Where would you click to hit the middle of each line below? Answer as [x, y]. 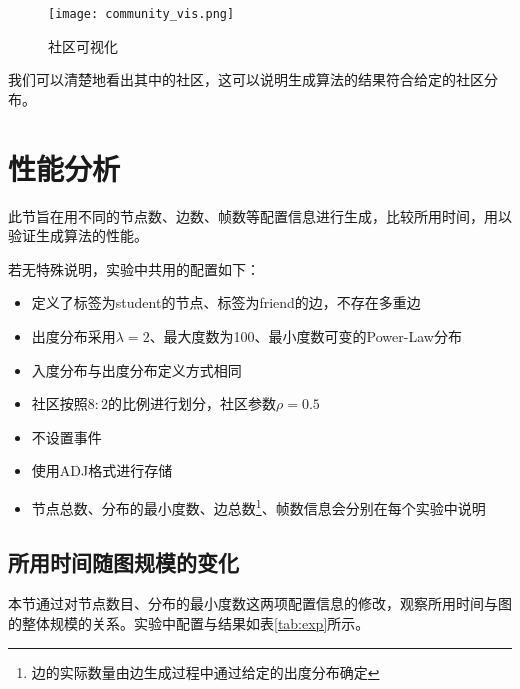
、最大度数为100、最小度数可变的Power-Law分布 [305, 335]
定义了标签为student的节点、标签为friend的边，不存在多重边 [226, 302]
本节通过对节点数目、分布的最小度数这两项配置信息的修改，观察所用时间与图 [260, 603]
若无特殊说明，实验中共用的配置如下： [134, 268]
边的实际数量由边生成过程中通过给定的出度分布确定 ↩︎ [205, 671]
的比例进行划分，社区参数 [192, 403]
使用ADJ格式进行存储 [102, 470]
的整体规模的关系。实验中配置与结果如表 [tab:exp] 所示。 [189, 622]
